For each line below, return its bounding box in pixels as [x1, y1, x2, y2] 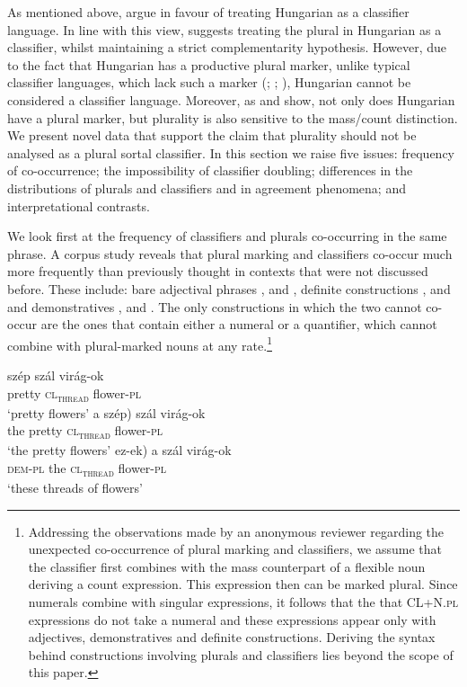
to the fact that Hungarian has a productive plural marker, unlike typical [7, 55, 410, 74]
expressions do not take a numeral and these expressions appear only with [28, 610, 436, 629]
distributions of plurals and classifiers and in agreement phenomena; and [7, 178, 406, 197]
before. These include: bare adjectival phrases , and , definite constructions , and [7, 279, 451, 298]
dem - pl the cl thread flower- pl [7, 458, 167, 479]
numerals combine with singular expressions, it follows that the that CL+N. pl [28, 593, 458, 611]
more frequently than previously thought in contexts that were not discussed [7, 262, 428, 281]
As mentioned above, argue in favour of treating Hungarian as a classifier [7, 3, 410, 21]
